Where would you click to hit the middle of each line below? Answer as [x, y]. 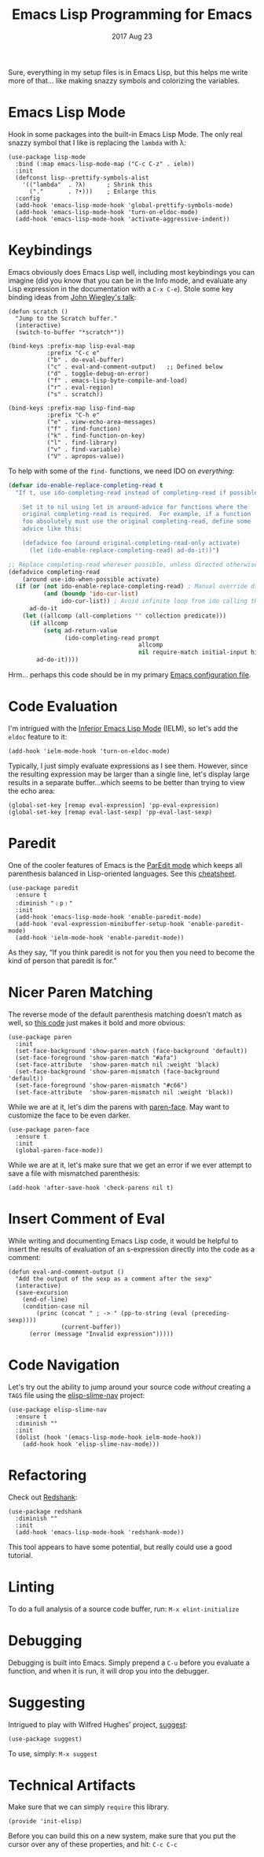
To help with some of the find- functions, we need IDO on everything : [121, 471]
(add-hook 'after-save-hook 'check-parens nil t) [91, 1188]
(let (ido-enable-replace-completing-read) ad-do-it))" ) [124, 550]
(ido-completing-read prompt [112, 638]
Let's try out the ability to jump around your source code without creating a [130, 1387]
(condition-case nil [56, 1306]
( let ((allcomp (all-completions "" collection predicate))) [124, 616]
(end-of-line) [45, 1299]
